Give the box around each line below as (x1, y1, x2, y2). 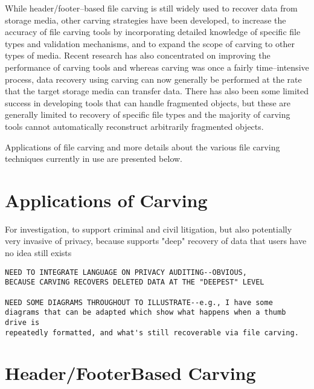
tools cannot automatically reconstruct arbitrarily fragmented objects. (5, 120, 264, 132)
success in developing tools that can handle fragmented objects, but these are (5, 96, 291, 109)
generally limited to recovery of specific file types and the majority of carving (5, 108, 290, 121)
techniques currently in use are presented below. (5, 152, 182, 165)
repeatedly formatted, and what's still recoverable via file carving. (5, 328, 299, 337)
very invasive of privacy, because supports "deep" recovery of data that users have (5, 234, 307, 247)
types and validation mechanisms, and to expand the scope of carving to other (5, 37, 295, 50)
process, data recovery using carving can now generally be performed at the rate (5, 72, 302, 85)
